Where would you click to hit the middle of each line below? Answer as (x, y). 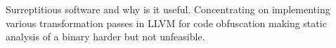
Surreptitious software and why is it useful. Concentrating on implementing (168, 9)
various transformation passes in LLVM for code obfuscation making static (166, 23)
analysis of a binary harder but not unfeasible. (105, 37)
